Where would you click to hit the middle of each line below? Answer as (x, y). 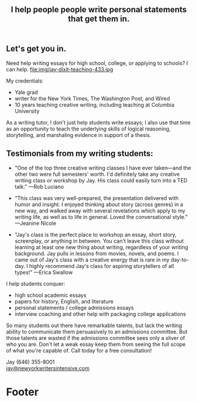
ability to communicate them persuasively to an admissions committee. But (97, 331)
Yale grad (26, 92)
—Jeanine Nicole (35, 223)
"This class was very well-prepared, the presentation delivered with (97, 198)
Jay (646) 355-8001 (30, 362)
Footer (23, 392)
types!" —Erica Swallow (44, 272)
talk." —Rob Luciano (39, 187)
